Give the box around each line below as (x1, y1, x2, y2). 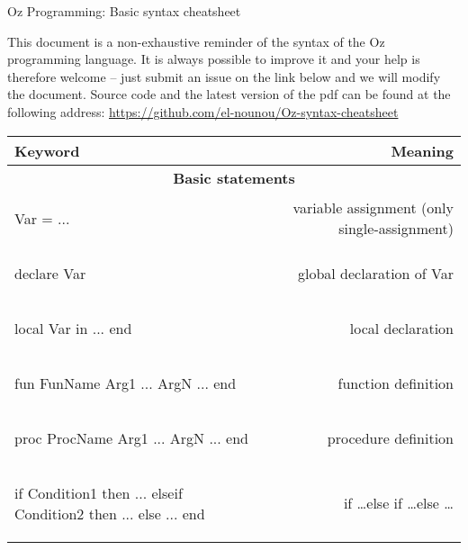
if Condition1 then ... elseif (14, 482, 183, 503)
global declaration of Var (297, 262, 454, 284)
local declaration (349, 317, 454, 338)
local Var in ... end (14, 317, 132, 338)
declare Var (14, 262, 86, 284)
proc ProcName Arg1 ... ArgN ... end (14, 427, 248, 448)
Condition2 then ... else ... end (14, 502, 205, 524)
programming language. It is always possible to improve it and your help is (7, 50, 420, 68)
